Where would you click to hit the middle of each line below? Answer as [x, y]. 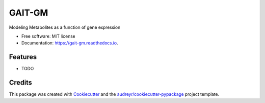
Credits [21, 83]
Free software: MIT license [48, 36]
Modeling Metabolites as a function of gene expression [65, 27]
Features [23, 57]
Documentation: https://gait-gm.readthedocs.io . [70, 43]
